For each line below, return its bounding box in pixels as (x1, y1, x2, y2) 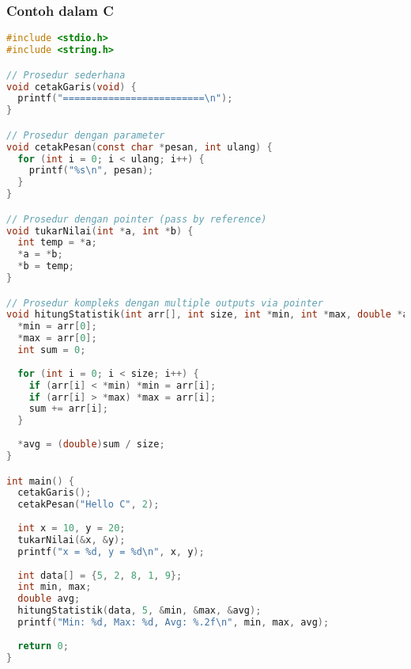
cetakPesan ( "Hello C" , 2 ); (17, 499, 160, 511)
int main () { (6, 475, 74, 487)
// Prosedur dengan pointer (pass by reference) (6, 213, 267, 225)
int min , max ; (17, 581, 92, 593)
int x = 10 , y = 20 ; (17, 523, 126, 534)
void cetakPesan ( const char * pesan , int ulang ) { (6, 141, 273, 153)
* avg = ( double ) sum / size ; (17, 439, 165, 450)
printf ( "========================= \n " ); (17, 93, 233, 105)
